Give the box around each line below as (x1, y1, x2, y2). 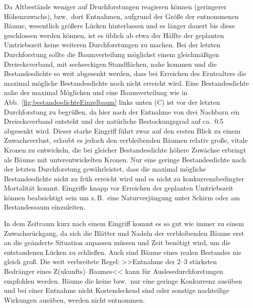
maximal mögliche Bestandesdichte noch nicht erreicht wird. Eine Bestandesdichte (4, 77, 249, 88)
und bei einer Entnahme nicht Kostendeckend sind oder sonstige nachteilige (4, 285, 230, 295)
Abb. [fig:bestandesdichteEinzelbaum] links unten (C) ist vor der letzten (4, 96, 220, 107)
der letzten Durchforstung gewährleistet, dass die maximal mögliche (4, 164, 206, 174)
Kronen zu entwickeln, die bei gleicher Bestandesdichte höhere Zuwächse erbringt (4, 144, 246, 154)
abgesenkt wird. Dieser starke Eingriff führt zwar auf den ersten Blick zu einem (4, 125, 241, 135)
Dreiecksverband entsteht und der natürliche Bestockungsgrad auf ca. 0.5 (4, 116, 224, 126)
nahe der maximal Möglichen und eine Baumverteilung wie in (4, 87, 188, 97)
